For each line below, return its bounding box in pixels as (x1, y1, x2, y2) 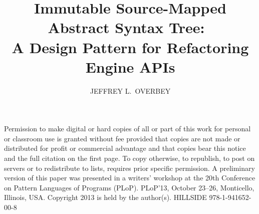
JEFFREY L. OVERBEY (90, 85, 171, 96)
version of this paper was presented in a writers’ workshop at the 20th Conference (4, 172, 255, 183)
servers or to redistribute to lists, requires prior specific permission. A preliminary (4, 162, 255, 173)
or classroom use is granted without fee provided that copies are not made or (4, 133, 240, 143)
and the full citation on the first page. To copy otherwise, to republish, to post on (4, 153, 255, 163)
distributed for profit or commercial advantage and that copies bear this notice (4, 143, 246, 153)
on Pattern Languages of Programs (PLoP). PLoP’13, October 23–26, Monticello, (4, 182, 254, 192)
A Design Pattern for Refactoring (12, 37, 249, 57)
